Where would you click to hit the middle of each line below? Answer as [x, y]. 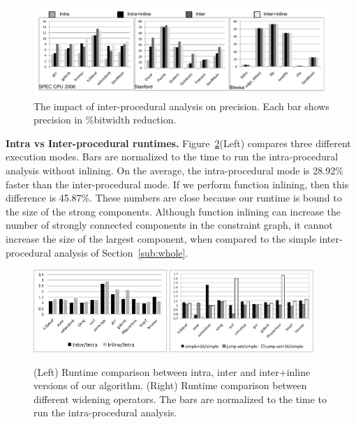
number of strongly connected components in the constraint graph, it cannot [169, 225]
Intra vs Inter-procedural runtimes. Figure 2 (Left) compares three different [178, 143]
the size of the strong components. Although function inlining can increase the [173, 211]
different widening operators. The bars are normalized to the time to [180, 399]
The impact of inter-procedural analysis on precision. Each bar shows [181, 106]
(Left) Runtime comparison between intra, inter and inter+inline [172, 371]
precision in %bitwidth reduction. [105, 120]
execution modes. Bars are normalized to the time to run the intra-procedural [172, 157]
